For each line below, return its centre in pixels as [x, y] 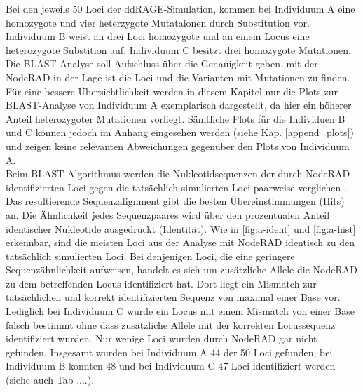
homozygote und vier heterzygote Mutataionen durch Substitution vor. [158, 22]
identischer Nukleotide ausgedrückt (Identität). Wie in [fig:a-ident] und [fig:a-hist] [181, 228]
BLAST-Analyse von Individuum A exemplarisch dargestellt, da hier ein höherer [179, 105]
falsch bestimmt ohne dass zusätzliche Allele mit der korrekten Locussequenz [171, 324]
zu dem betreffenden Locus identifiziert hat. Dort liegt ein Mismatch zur [161, 283]
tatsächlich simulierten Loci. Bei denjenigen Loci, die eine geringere [150, 256]
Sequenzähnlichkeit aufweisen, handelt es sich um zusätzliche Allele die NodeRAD [181, 270]
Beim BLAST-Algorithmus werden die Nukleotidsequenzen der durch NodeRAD [178, 174]
